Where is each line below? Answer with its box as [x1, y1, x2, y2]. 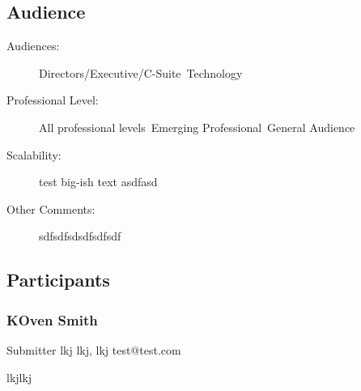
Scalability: [6, 146, 62, 163]
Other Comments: [6, 200, 96, 217]
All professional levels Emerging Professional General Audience [39, 118, 355, 135]
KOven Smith [6, 309, 98, 329]
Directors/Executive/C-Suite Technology [39, 64, 243, 81]
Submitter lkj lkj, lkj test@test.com [6, 341, 181, 358]
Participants [6, 267, 110, 292]
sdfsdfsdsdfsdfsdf [39, 227, 121, 244]
